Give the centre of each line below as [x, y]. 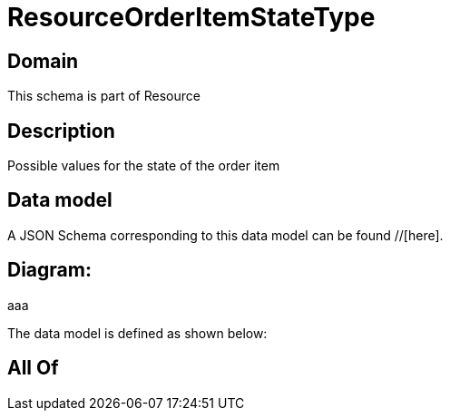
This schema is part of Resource [104, 96]
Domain [43, 61]
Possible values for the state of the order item [144, 166]
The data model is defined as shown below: [137, 333]
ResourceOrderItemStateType [191, 17]
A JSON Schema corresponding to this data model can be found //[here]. [225, 235]
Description [61, 131]
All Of [33, 368]
